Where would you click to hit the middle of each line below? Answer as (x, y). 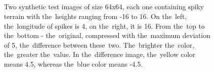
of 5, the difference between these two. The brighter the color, (99, 45)
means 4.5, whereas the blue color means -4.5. (73, 63)
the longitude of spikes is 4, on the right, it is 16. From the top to (104, 26)
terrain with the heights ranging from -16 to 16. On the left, (95, 16)
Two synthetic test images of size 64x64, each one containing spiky (104, 7)
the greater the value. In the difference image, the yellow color (100, 54)
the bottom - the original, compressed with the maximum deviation (107, 35)
